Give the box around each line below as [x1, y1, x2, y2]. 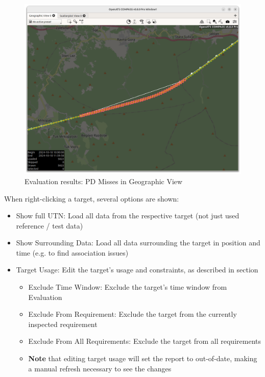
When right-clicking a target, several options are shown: [4, 193, 179, 204]
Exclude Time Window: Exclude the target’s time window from [28, 282, 227, 292]
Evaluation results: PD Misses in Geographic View [25, 175, 183, 186]
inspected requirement [28, 318, 98, 329]
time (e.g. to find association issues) [16, 247, 129, 258]
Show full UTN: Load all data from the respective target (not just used [16, 210, 239, 221]
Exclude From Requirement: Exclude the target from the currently [28, 309, 237, 319]
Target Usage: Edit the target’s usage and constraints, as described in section [16, 264, 258, 275]
